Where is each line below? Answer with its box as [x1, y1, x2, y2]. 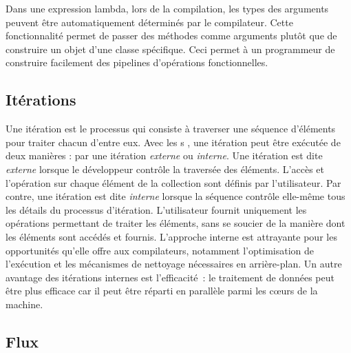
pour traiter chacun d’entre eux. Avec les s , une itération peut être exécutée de [6, 134, 341, 149]
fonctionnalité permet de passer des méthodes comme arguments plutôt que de [6, 28, 337, 43]
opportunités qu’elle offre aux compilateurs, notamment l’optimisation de [6, 243, 314, 257]
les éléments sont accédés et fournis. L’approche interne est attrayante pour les [6, 229, 337, 243]
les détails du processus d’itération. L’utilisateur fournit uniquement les [6, 202, 307, 216]
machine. [6, 296, 43, 311]
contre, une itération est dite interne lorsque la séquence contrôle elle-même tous [6, 189, 345, 203]
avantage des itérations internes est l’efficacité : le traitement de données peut [6, 270, 334, 284]
